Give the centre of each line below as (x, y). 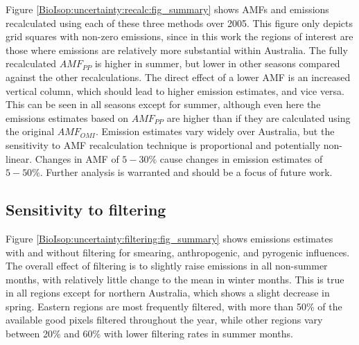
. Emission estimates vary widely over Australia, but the (215, 131)
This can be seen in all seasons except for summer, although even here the (163, 104)
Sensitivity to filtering (86, 210)
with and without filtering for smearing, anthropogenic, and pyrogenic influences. (178, 252)
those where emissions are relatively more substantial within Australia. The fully (177, 50)
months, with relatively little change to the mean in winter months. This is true (175, 279)
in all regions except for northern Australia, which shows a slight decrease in (168, 293)
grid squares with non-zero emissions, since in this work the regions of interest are (179, 36)
